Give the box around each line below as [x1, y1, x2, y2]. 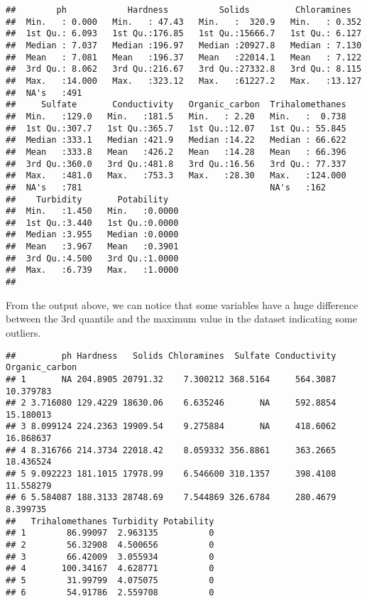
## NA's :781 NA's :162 [6, 182, 327, 193]
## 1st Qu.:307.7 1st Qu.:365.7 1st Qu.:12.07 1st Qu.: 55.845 [6, 123, 346, 134]
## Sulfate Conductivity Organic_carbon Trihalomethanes [6, 99, 346, 110]
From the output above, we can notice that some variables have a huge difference [6, 297, 358, 312]
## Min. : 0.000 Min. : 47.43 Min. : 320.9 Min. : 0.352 [6, 16, 362, 27]
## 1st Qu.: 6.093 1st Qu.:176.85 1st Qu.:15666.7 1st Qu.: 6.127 [6, 28, 362, 39]
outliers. [6, 325, 41, 340]
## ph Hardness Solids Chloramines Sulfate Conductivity [6, 350, 336, 361]
